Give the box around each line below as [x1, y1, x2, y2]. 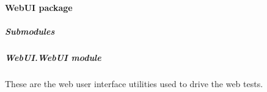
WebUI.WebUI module [5, 51, 101, 63]
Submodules [5, 24, 55, 37]
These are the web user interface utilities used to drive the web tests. [5, 77, 263, 90]
